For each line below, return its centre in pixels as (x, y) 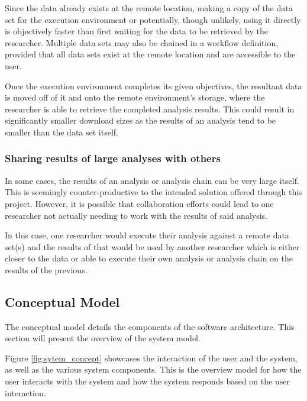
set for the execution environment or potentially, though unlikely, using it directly (153, 19)
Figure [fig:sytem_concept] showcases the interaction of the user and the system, (151, 358)
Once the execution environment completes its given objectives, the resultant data (153, 85)
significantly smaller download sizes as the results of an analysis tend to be (140, 120)
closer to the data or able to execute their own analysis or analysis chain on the (149, 258)
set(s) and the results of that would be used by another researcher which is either (152, 246)
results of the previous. (46, 269)
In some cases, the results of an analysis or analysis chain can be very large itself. (152, 180)
